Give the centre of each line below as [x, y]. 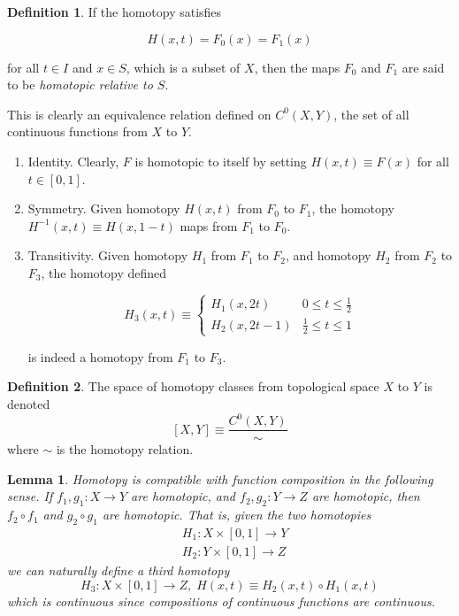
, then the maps [297, 67]
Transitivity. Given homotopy [108, 255]
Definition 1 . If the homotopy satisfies [115, 12]
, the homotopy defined [104, 272]
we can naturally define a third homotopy [119, 570]
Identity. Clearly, [73, 161]
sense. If [30, 496]
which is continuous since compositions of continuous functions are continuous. [221, 601]
